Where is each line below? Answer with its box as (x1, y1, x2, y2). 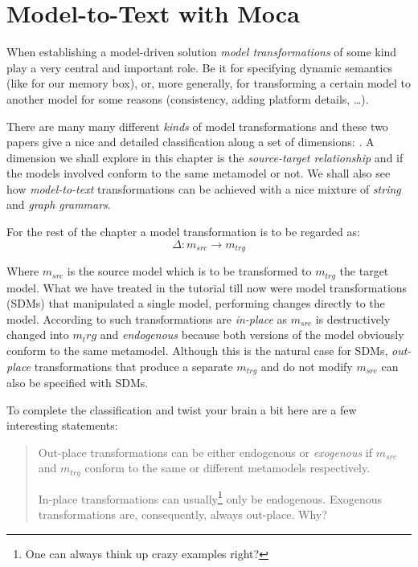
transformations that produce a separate (34, 357, 233, 374)
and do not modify (260, 357, 353, 374)
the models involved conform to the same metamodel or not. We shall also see (6, 165, 391, 182)
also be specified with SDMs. (6, 373, 149, 390)
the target (339, 263, 389, 279)
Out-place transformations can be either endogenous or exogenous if (38, 443, 373, 460)
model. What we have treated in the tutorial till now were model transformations (6, 279, 408, 296)
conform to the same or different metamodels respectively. (84, 459, 371, 476)
